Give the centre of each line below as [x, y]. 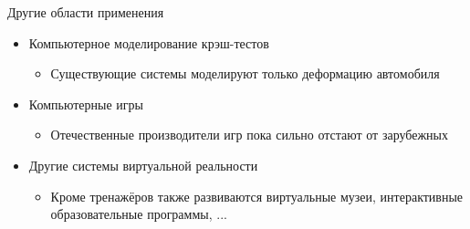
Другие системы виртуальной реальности [143, 165]
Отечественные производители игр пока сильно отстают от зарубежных [250, 135]
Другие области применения [86, 12]
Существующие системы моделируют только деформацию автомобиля [245, 73]
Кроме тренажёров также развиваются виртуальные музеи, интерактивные [257, 196]
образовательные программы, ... [139, 214]
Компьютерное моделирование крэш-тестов [149, 42]
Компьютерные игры [86, 104]
